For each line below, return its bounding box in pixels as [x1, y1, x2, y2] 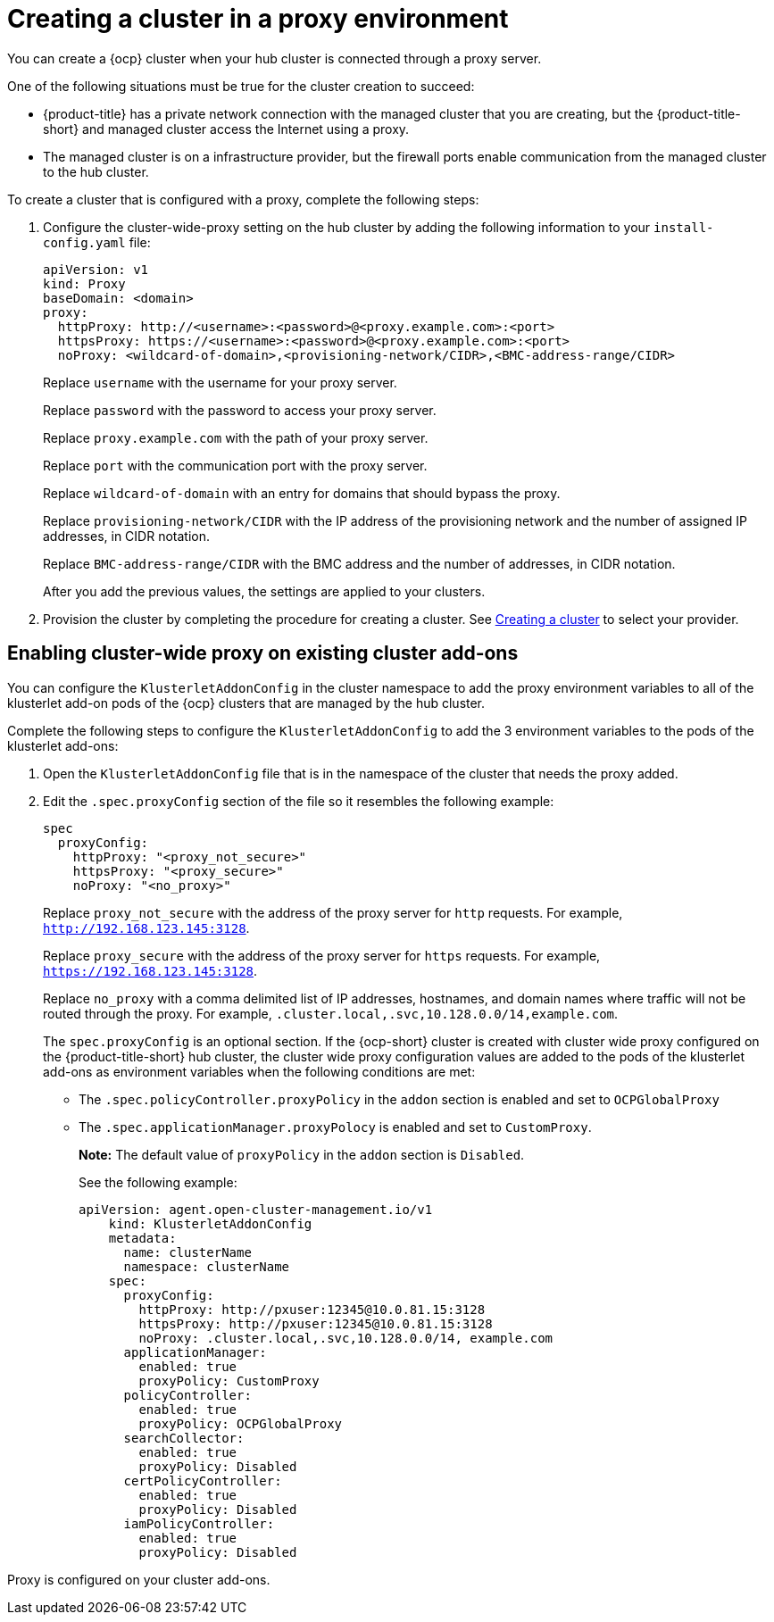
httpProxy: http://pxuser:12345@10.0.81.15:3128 [138, 1302, 486, 1317]
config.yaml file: [43, 234, 151, 250]
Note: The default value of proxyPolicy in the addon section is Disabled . [79, 1146, 525, 1162]
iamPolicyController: [123, 1516, 275, 1531]
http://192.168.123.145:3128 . [43, 919, 250, 936]
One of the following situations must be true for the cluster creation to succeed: [7, 78, 475, 94]
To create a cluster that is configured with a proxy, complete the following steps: [7, 191, 479, 207]
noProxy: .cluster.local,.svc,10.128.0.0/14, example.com [138, 1330, 553, 1345]
